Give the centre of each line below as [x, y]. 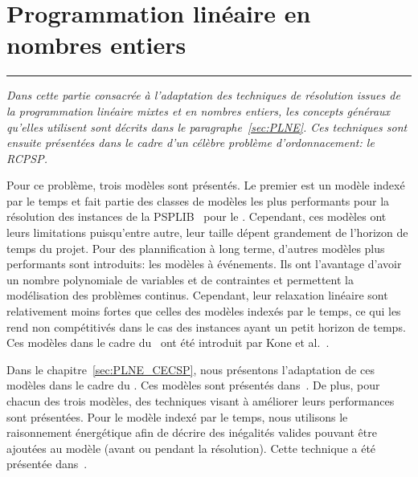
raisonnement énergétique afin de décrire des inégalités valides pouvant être [192, 432]
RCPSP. [27, 158]
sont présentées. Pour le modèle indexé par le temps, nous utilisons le [177, 416]
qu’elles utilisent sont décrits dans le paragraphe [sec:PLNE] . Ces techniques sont [207, 126]
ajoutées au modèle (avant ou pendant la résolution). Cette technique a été [191, 448]
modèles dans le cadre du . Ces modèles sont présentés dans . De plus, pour [193, 385]
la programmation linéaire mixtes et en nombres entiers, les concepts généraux [199, 110]
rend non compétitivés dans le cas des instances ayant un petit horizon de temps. [206, 326]
